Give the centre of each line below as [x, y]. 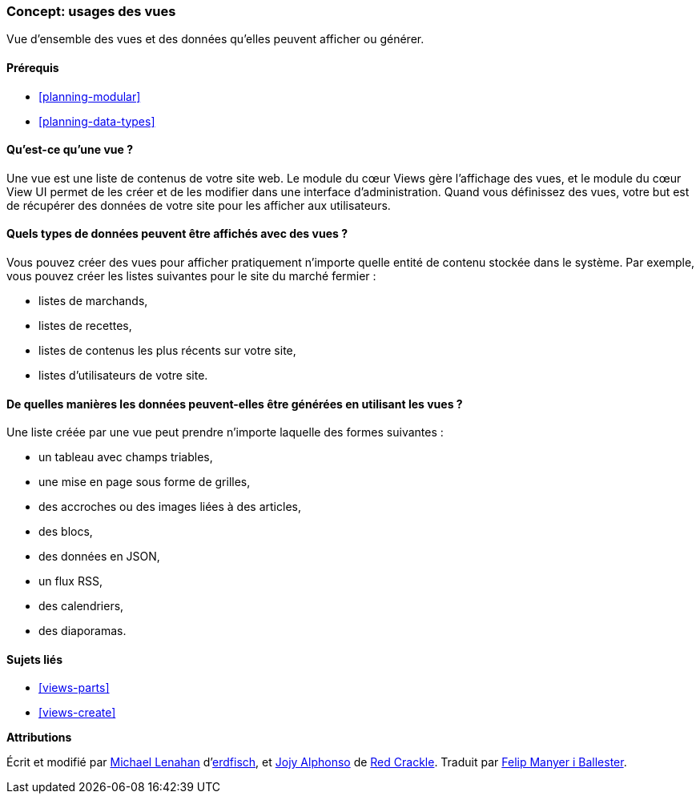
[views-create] [77, 713]
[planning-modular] [90, 96]
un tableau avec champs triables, [126, 457]
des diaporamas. [82, 631]
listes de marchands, [93, 301]
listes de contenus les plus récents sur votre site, [167, 351]
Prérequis [33, 67]
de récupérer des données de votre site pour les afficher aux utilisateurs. [199, 205]
